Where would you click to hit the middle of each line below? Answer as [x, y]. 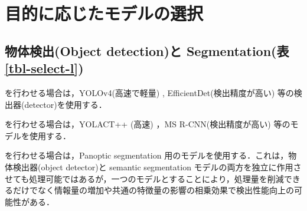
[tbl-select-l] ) [44, 68]
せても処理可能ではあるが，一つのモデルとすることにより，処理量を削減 [144, 178]
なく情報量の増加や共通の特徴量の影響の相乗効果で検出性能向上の [166, 190]
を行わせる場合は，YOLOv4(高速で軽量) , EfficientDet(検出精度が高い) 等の [149, 92]
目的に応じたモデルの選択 [104, 13]
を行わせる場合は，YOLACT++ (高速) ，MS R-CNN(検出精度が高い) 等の [148, 124]
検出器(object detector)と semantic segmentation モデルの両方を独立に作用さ [157, 167]
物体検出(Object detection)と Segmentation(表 [147, 50]
